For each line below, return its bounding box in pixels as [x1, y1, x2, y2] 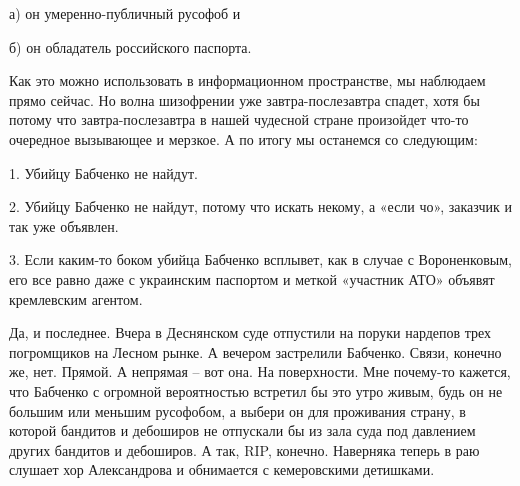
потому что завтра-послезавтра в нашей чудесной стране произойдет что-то [9, 109, 469, 130]
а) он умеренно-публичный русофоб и [9, 3, 241, 23]
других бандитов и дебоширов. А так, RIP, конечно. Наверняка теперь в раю [9, 439, 480, 460]
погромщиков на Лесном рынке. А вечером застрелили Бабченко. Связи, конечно [9, 341, 502, 362]
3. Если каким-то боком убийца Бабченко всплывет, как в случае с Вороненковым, [9, 249, 512, 270]
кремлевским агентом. [9, 288, 143, 309]
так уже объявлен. [9, 215, 119, 236]
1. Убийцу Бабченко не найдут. [9, 162, 198, 183]
